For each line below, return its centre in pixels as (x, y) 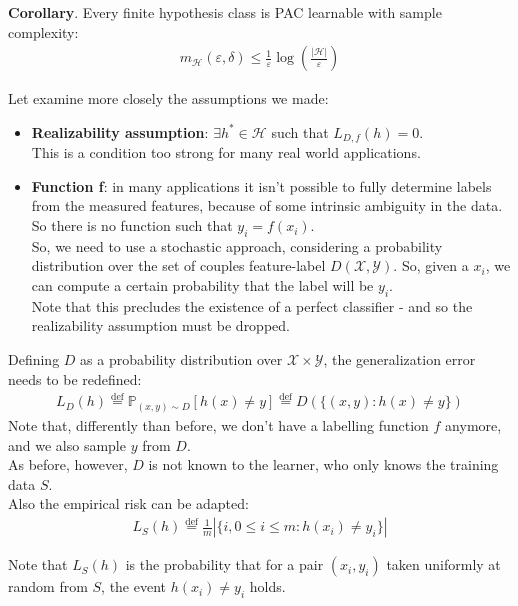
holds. (267, 586)
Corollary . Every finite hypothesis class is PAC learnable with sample (225, 12)
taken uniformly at (443, 564)
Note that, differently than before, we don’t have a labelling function (218, 424)
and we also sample (67, 444)
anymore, (473, 424)
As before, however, (68, 464)
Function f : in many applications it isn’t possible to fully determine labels (261, 185)
